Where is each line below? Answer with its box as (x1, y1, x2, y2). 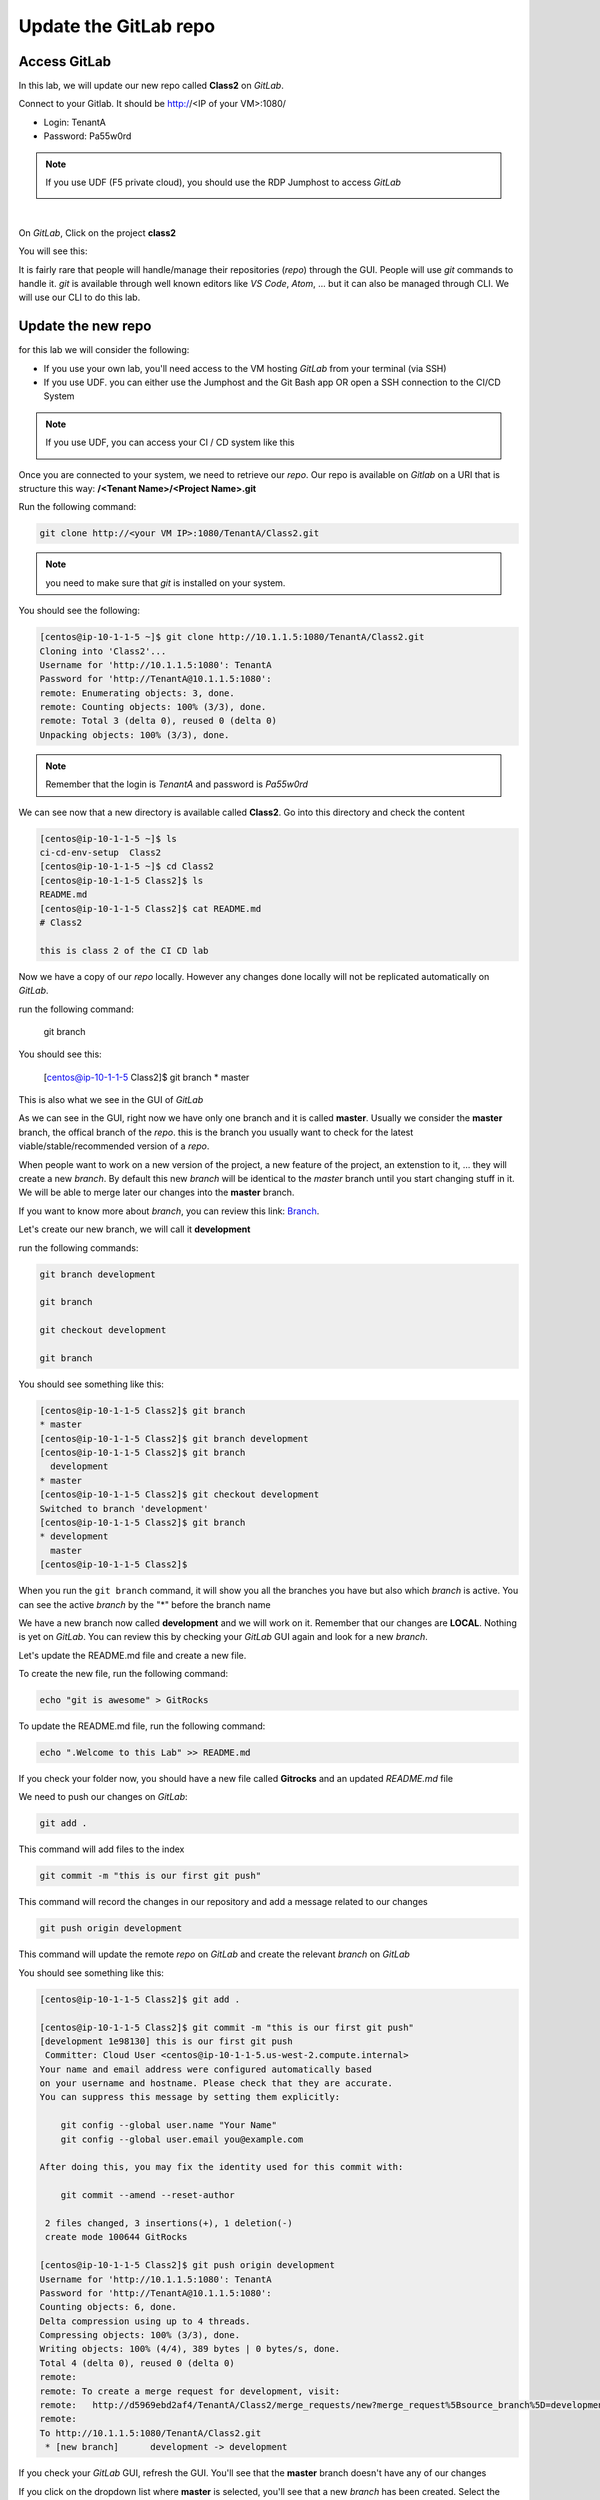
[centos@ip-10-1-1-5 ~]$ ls (39, 833, 177, 844)
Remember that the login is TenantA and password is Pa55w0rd (45, 778, 309, 790)
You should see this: (18, 1048, 102, 1060)
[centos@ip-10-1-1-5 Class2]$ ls (39, 875, 204, 886)
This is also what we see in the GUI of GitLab (18, 1094, 204, 1106)
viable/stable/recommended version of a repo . (18, 1140, 210, 1152)
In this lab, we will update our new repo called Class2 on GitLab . (18, 80, 284, 92)
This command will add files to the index (18, 1843, 185, 1855)
